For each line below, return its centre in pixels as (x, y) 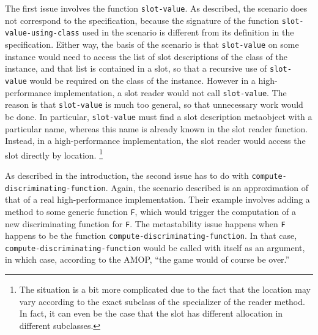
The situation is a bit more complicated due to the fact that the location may (165, 289)
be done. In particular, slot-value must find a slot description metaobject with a (159, 116)
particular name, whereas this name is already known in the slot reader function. (157, 128)
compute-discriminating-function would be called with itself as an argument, (155, 247)
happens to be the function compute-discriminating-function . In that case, (151, 235)
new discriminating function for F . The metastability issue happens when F (145, 223)
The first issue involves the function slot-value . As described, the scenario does (156, 8)
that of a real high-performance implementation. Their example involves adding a (157, 199)
